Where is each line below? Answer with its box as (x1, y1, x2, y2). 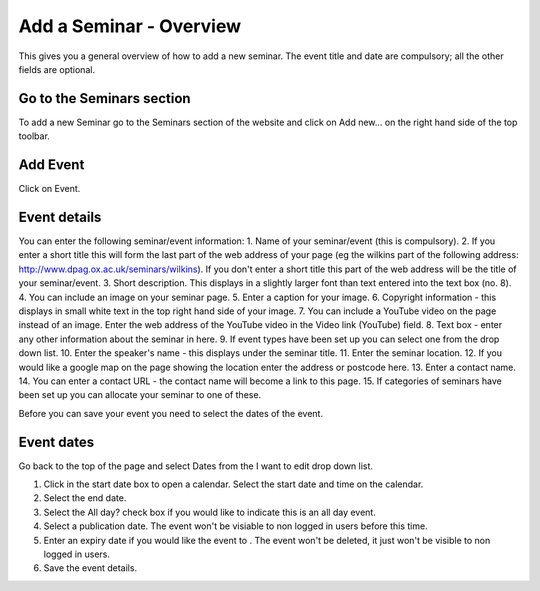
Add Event (18, 156, 85, 174)
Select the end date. (43, 492, 127, 504)
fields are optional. (18, 63, 95, 75)
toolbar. (18, 130, 50, 142)
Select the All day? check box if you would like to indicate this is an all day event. (43, 506, 377, 518)
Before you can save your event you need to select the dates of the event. (18, 407, 324, 419)
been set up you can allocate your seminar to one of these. (18, 389, 262, 401)
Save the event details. (43, 562, 138, 574)
